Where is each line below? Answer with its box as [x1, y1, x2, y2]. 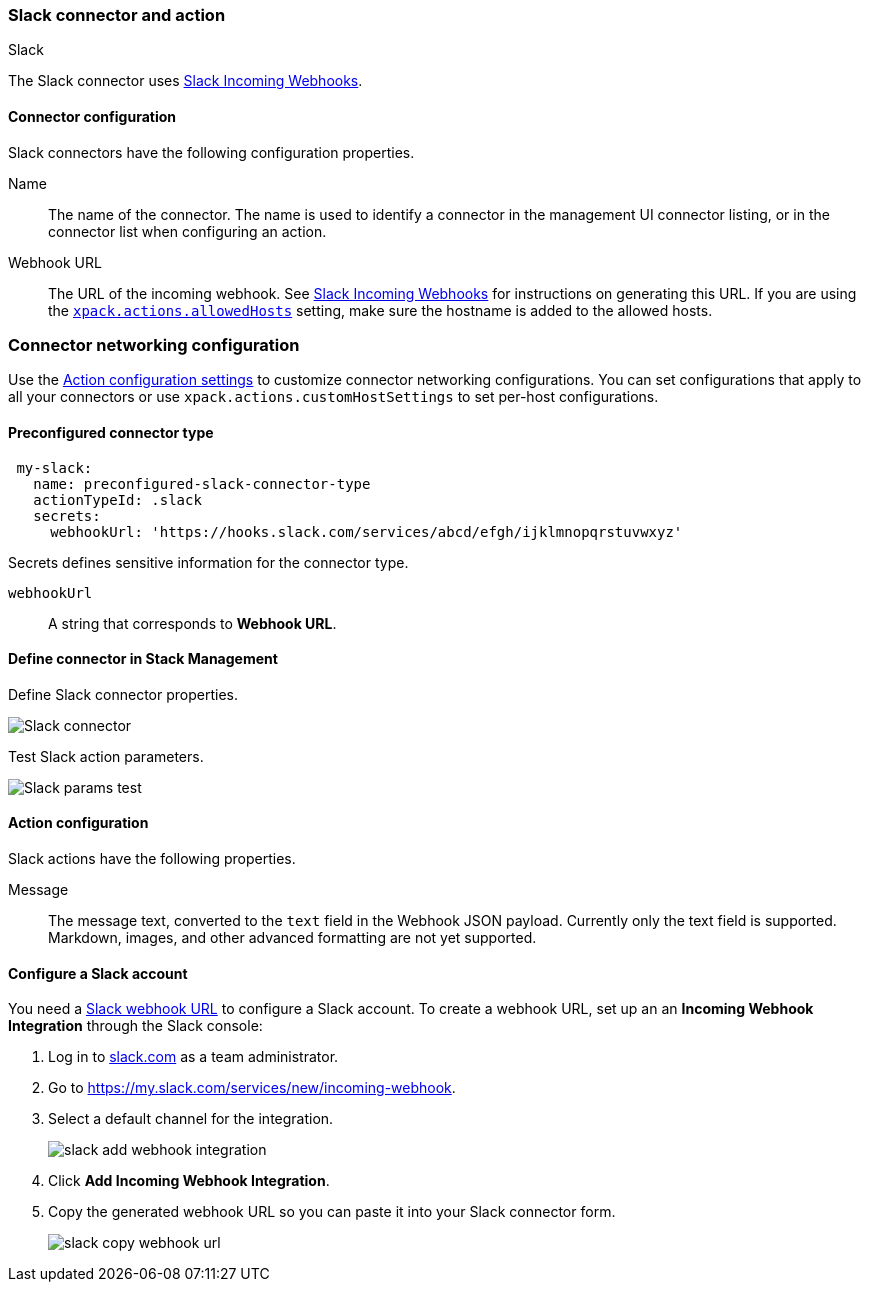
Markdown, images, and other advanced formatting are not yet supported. [48, 929, 537, 946]
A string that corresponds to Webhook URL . [48, 614, 337, 632]
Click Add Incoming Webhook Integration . [48, 1172, 330, 1190]
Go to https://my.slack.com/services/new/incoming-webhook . [48, 1079, 456, 1097]
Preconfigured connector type [8, 423, 214, 441]
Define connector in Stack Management [8, 650, 278, 668]
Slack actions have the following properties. [8, 850, 296, 867]
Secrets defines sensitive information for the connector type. [8, 553, 409, 571]
